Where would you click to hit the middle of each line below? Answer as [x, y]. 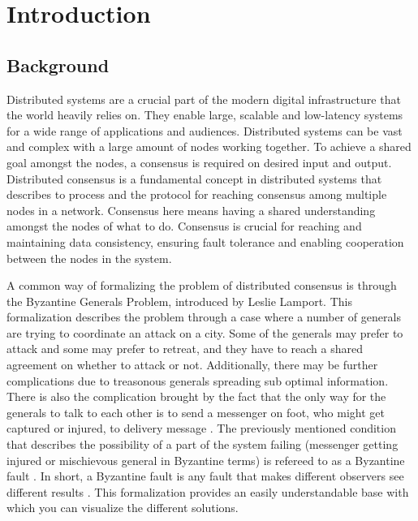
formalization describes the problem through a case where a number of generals [204, 317]
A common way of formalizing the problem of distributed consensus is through [202, 285]
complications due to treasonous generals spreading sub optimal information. [198, 380]
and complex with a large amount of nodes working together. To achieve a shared [209, 146]
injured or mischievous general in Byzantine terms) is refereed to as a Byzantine [206, 460]
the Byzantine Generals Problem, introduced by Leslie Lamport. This [179, 301]
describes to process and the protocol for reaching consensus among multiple [197, 194]
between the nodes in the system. [89, 258]
